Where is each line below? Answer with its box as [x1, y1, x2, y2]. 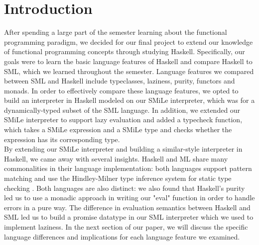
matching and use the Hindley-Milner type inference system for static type [4, 173, 232, 183]
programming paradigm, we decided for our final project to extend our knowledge [4, 36, 253, 47]
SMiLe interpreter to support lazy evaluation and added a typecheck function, [4, 114, 243, 125]
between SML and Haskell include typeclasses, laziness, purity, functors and [4, 76, 235, 86]
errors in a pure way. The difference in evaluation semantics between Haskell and [4, 202, 251, 212]
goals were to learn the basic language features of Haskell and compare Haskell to [4, 56, 253, 66]
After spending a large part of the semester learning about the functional [4, 27, 227, 37]
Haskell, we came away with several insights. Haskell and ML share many [4, 153, 228, 163]
